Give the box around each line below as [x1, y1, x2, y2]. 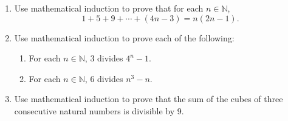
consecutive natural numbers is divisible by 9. [14, 104, 184, 117]
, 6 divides [84, 72, 123, 85]
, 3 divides [84, 52, 123, 64]
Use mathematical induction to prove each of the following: [14, 31, 235, 44]
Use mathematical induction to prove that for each [14, 2, 204, 14]
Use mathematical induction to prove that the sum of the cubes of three [14, 92, 283, 105]
